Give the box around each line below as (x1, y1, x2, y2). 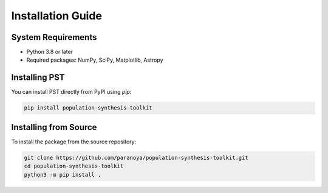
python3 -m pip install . (24, 171, 101, 178)
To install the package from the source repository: (11, 138, 137, 145)
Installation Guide (11, 9, 103, 22)
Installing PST (11, 73, 65, 83)
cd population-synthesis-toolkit (24, 163, 124, 169)
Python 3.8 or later (26, 48, 73, 56)
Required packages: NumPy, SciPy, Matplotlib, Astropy (26, 56, 163, 64)
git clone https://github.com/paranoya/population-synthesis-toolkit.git (24, 154, 248, 161)
